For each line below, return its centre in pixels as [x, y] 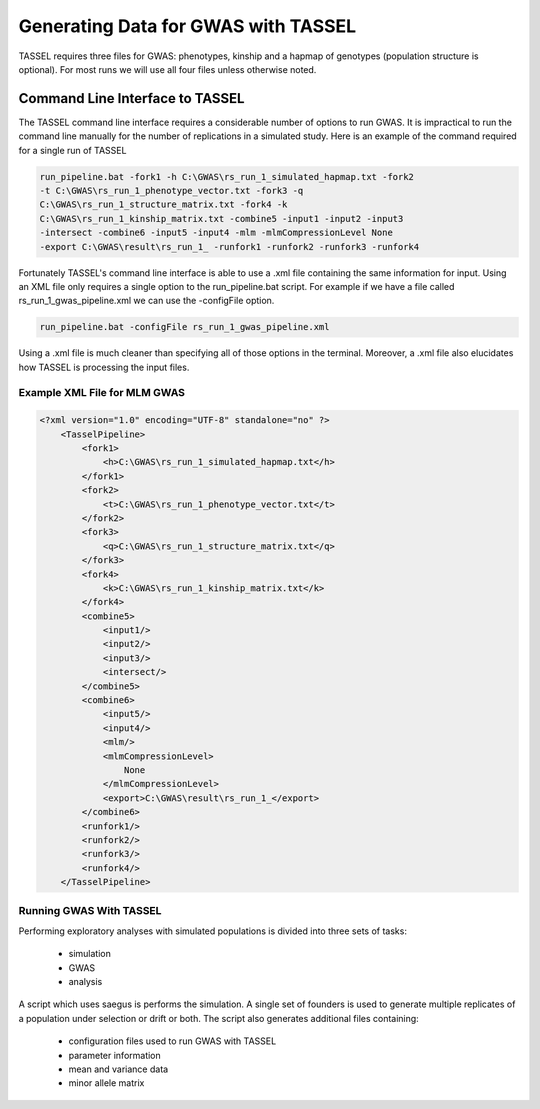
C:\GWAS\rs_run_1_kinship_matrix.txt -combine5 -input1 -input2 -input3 [221, 218]
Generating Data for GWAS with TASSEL [187, 26]
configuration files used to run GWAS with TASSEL [172, 1041]
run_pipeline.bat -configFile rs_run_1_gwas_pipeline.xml [184, 327]
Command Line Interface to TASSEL [131, 98]
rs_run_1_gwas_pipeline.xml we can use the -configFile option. [146, 301]
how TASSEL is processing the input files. [104, 367]
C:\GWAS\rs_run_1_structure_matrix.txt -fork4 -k [163, 204]
